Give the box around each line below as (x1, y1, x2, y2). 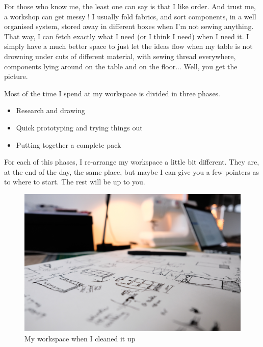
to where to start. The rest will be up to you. (4, 176, 145, 187)
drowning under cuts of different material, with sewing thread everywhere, (4, 50, 236, 61)
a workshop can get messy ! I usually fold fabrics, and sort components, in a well (4, 11, 256, 21)
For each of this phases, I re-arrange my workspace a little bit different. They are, (4, 156, 259, 167)
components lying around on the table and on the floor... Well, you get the (4, 61, 238, 71)
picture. (4, 71, 28, 82)
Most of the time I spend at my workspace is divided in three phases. (4, 88, 221, 98)
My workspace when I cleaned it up (24, 333, 136, 343)
